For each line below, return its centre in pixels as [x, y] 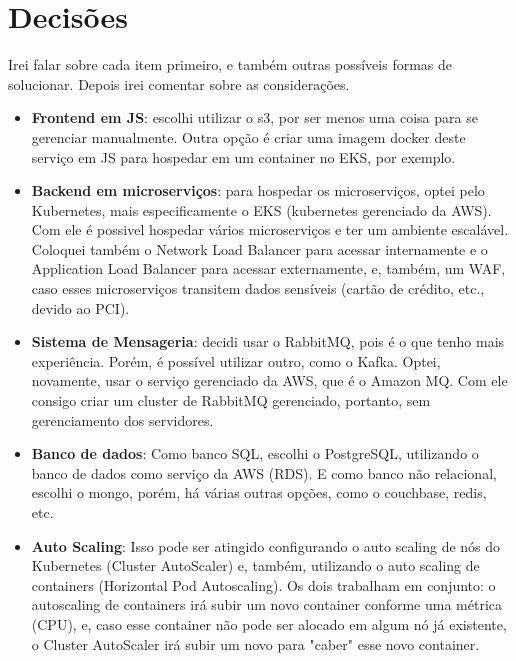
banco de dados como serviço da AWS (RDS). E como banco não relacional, [264, 472]
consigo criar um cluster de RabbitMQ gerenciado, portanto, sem [231, 400]
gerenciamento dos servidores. [122, 419]
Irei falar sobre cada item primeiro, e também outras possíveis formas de [230, 64]
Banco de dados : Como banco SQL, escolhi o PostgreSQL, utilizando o [255, 453]
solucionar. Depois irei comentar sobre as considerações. [179, 83]
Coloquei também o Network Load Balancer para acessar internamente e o [259, 248]
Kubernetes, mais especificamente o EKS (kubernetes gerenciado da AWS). [261, 209]
